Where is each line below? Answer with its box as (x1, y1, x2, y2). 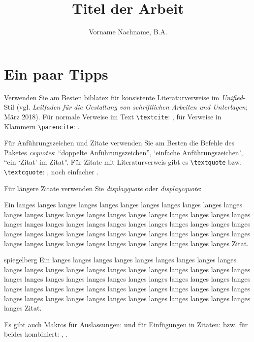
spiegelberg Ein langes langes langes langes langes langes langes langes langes (4, 255, 236, 265)
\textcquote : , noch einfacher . (4, 167, 99, 176)
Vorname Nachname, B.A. (89, 27, 167, 37)
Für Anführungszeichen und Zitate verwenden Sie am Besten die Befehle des (4, 138, 235, 148)
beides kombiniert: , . (4, 329, 68, 339)
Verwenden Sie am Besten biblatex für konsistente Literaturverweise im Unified (4, 92, 243, 102)
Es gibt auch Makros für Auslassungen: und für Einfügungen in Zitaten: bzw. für (4, 319, 248, 329)
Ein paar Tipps (4, 63, 108, 84)
